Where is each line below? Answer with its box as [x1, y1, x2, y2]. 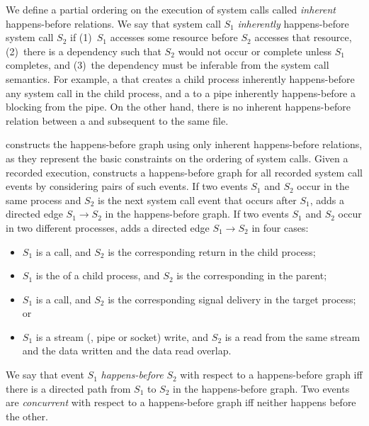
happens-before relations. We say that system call [6, 16, 221, 30]
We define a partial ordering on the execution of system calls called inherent [6, 2, 336, 16]
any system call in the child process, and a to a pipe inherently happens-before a [6, 85, 356, 100]
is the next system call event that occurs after [98, 192, 297, 207]
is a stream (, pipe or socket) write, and [35, 329, 209, 344]
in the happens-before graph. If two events [105, 206, 289, 221]
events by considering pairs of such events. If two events [6, 179, 248, 194]
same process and [6, 192, 81, 207]
